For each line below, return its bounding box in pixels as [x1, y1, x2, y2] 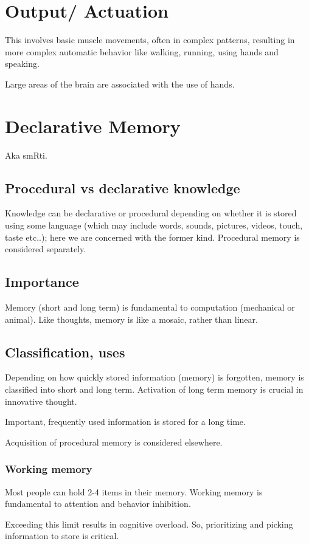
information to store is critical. [5, 529, 119, 542]
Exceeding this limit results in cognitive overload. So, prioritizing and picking [5, 517, 293, 530]
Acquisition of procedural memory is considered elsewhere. [5, 435, 223, 448]
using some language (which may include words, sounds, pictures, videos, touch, [5, 219, 303, 232]
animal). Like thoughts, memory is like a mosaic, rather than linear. [5, 312, 258, 325]
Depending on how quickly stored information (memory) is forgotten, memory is [5, 371, 304, 384]
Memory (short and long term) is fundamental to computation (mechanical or [5, 301, 295, 313]
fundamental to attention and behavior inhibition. [5, 497, 191, 510]
